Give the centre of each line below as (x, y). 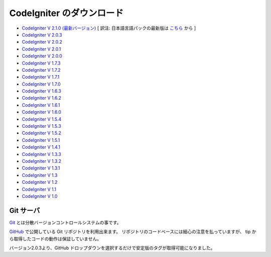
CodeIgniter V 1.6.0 (41, 112)
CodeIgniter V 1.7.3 (41, 63)
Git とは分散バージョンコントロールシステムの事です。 (65, 222)
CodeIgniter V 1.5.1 (41, 140)
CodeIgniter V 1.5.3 (41, 126)
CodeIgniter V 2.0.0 (42, 56)
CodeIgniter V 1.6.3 (41, 91)
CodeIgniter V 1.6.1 (41, 105)
